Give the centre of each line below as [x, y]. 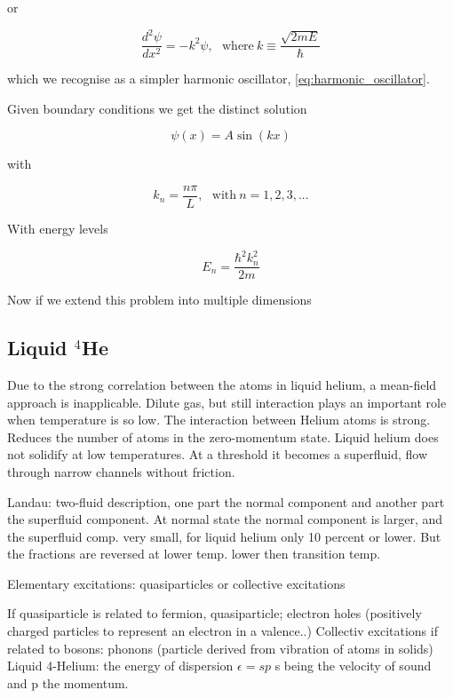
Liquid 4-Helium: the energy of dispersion [120, 666]
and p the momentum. [68, 682]
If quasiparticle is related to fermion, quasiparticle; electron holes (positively [215, 613]
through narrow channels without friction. [121, 471]
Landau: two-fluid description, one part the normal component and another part [226, 501]
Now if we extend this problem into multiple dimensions [159, 300]
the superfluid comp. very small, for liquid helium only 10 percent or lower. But [224, 536]
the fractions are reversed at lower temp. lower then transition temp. [194, 554]
